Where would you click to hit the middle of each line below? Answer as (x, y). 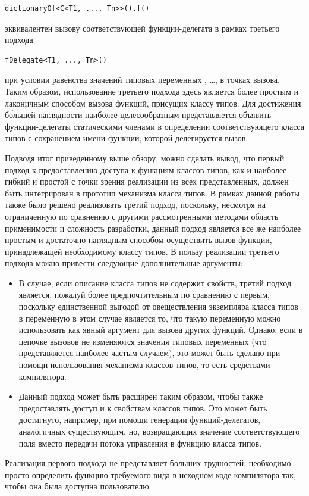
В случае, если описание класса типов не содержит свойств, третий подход (155, 283)
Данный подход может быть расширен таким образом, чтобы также (141, 396)
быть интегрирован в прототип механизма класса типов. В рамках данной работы (152, 193)
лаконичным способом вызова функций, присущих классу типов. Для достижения (153, 103)
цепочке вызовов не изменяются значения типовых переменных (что (143, 341)
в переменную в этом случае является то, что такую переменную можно (150, 318)
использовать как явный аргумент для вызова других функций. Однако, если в (161, 330)
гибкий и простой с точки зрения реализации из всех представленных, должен (147, 181)
